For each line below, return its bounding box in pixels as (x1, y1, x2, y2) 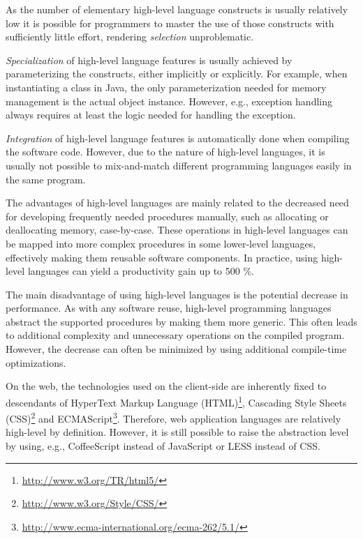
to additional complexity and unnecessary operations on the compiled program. (6, 328, 345, 342)
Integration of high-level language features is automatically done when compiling (6, 130, 350, 145)
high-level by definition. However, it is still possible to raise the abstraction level (6, 425, 349, 439)
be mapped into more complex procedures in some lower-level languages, (6, 236, 316, 250)
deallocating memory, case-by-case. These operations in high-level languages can (6, 222, 348, 237)
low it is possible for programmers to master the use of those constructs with (6, 15, 334, 30)
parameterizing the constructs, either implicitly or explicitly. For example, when (6, 66, 348, 81)
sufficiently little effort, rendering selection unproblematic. (6, 29, 254, 44)
